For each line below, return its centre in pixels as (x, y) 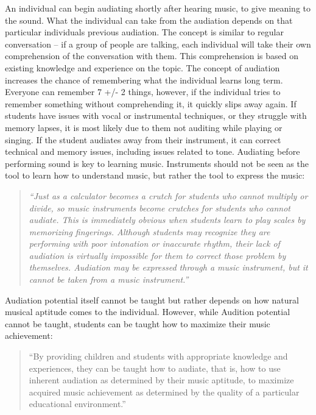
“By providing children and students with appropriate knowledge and (158, 356)
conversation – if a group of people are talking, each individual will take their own (158, 44)
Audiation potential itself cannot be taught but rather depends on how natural (152, 300)
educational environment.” (77, 404)
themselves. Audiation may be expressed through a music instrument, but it (168, 267)
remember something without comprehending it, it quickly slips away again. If (151, 103)
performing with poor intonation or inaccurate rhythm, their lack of (154, 243)
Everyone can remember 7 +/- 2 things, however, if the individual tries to (143, 92)
